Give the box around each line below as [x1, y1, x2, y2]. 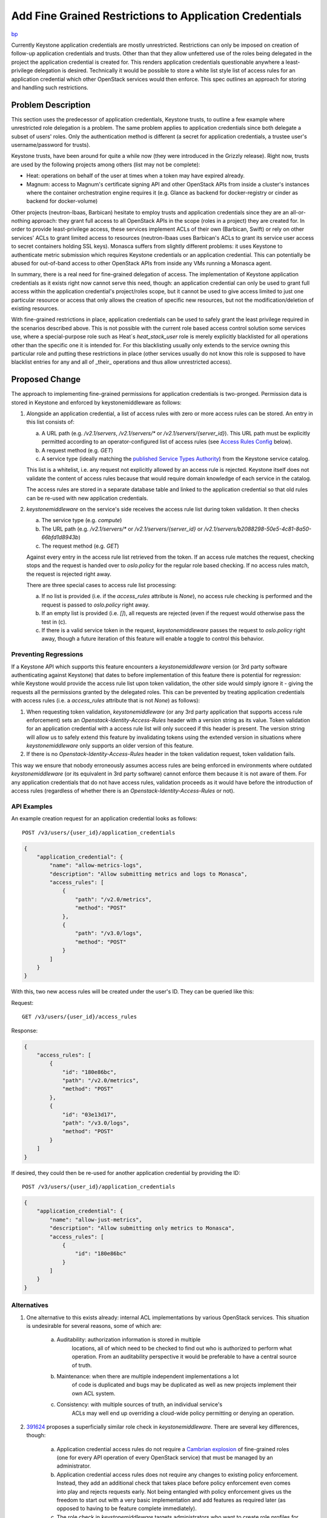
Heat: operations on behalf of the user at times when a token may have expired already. [26, 172, 245, 179]
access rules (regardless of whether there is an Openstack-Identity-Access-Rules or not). [11, 787, 235, 795]
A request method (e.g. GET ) [41, 446, 113, 454]
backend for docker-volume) [26, 197, 98, 205]
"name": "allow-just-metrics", [49, 1216, 142, 1223]
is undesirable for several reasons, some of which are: [26, 1322, 162, 1329]
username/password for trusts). [11, 141, 91, 148]
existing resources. [11, 305, 59, 312]
